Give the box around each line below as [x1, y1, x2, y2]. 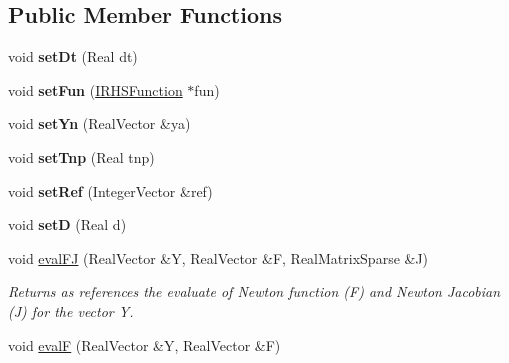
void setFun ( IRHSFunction [8, 79, 183, 100]
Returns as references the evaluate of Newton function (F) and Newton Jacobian [8, 281, 501, 302]
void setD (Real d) [8, 214, 127, 235]
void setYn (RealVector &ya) [8, 113, 191, 134]
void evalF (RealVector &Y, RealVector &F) [8, 334, 281, 355]
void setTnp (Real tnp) [8, 146, 155, 167]
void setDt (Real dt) [8, 46, 138, 67]
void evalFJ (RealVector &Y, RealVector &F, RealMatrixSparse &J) [8, 247, 429, 268]
